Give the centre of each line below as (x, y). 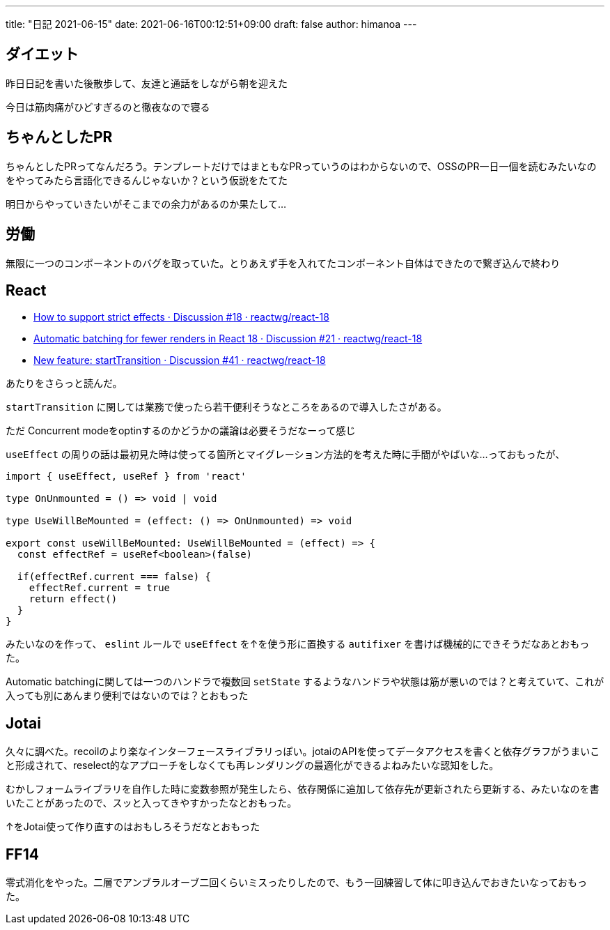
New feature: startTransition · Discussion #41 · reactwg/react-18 (180, 360)
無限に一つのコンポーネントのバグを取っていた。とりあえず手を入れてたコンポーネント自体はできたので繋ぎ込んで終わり (283, 263)
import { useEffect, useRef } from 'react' (126, 477)
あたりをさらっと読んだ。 (64, 383)
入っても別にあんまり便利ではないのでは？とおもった (127, 696)
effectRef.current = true (100, 588)
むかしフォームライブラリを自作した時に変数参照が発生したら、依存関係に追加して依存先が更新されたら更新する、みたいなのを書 (303, 789)
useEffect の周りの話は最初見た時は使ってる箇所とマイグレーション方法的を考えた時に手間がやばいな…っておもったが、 (286, 455)
